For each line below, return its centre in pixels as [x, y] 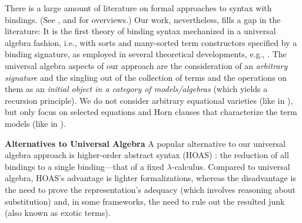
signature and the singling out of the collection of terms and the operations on [146, 77]
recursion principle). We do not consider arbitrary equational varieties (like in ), [149, 100]
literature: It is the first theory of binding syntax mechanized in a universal [140, 31]
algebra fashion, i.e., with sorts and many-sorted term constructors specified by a [151, 42]
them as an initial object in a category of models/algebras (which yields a [136, 89]
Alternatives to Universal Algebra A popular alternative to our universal [145, 143]
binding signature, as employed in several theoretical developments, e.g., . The [146, 54]
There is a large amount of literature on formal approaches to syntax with [138, 8]
